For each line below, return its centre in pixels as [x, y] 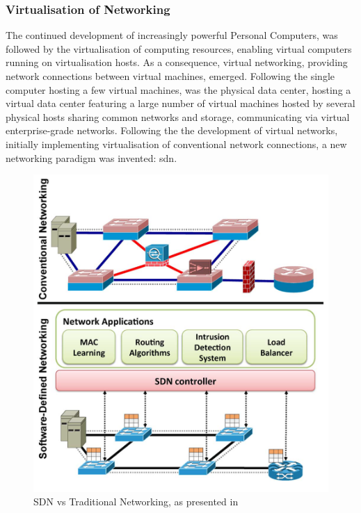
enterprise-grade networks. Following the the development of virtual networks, [172, 130]
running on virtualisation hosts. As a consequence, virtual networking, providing [177, 62]
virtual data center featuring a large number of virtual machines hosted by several [180, 103]
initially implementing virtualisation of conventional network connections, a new [176, 144]
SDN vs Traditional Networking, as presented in [136, 502]
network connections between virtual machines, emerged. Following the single [170, 76]
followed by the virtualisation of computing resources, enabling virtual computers [179, 48]
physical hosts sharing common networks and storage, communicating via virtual [178, 116]
